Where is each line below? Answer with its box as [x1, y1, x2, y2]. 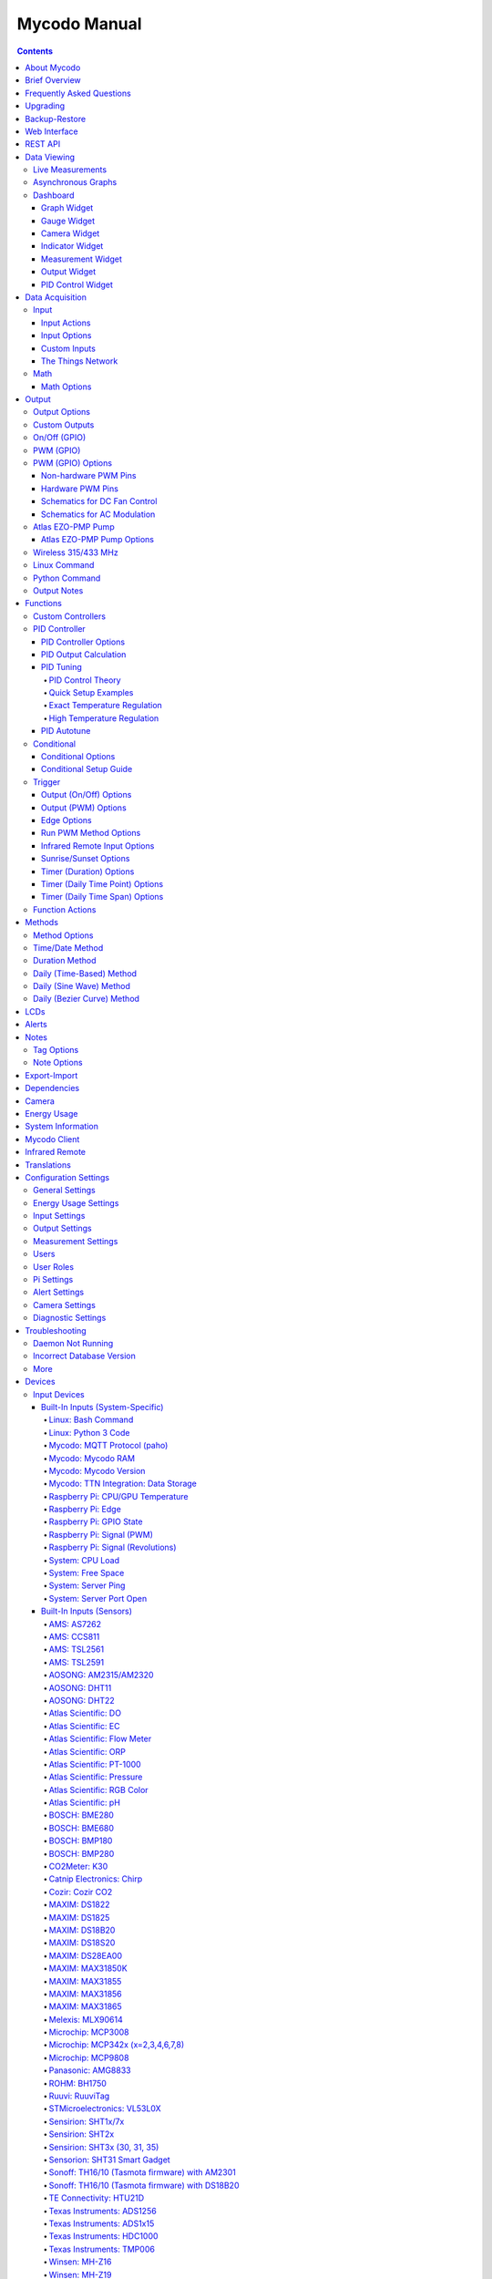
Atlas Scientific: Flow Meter [48, 1733, 152, 1745]
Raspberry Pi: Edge [48, 1504, 122, 1515]
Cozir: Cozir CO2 [48, 1886, 113, 1897]
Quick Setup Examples [48, 687, 134, 698]
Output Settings [33, 1222, 92, 1234]
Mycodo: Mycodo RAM [48, 1452, 136, 1463]
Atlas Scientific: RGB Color [48, 1784, 149, 1795]
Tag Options [33, 1045, 79, 1056]
